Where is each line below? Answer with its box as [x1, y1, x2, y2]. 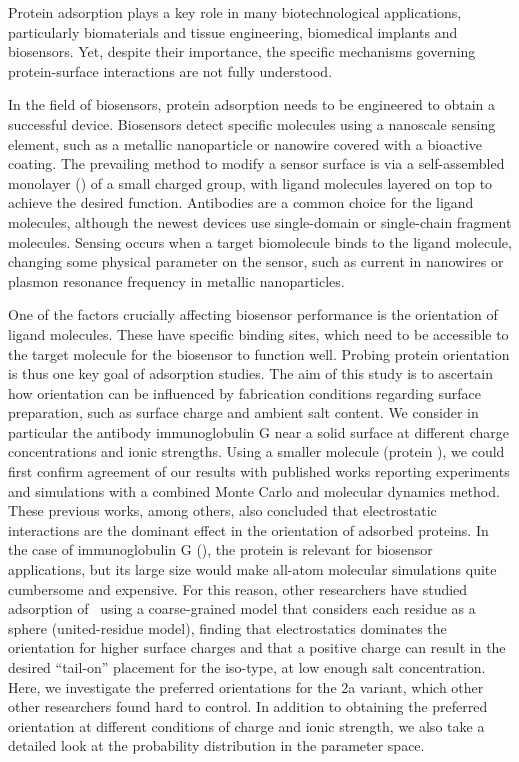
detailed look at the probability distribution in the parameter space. [8, 735, 425, 756]
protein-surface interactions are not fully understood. [8, 60, 333, 81]
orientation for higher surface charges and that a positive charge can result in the [8, 637, 506, 658]
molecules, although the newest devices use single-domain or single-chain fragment [8, 211, 512, 232]
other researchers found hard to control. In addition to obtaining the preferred [8, 696, 488, 717]
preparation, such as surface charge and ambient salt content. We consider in [8, 402, 479, 423]
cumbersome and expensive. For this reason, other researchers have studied [8, 578, 468, 599]
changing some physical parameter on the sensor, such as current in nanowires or [8, 251, 504, 272]
